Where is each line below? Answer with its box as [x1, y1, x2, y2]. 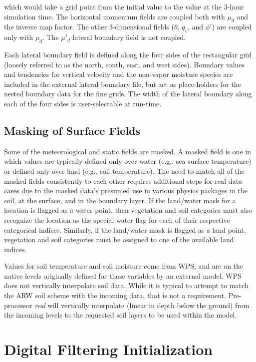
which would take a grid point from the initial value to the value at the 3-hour [4, 1, 244, 11]
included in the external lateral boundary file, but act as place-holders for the [4, 78, 241, 89]
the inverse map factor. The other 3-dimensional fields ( [4, 21, 174, 32]
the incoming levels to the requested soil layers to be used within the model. [4, 310, 237, 320]
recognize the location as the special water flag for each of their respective [4, 214, 230, 225]
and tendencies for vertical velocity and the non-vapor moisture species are [4, 69, 233, 79]
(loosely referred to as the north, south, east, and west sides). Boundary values [4, 59, 245, 69]
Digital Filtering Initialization [4, 339, 213, 360]
